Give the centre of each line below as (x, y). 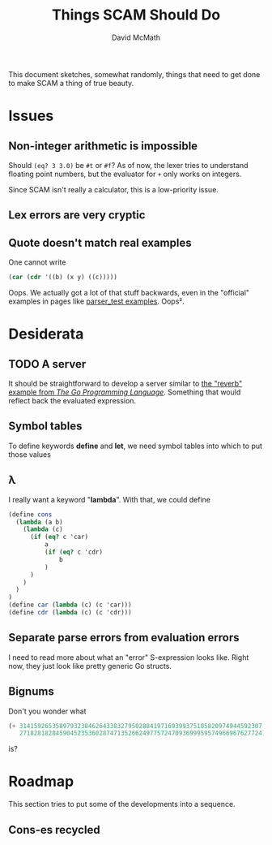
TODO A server (47, 364)
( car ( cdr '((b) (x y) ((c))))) (63, 278)
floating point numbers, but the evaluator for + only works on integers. (125, 174)
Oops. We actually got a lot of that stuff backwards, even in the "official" (129, 293)
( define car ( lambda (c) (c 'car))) (70, 605)
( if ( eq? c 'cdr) (74, 552)
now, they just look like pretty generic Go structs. (90, 666)
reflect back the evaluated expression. (72, 401)
